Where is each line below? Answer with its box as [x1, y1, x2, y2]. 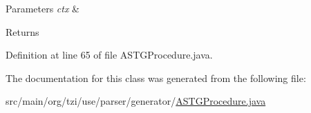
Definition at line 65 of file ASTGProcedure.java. [6, 48, 213, 62]
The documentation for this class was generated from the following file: [6, 70, 306, 85]
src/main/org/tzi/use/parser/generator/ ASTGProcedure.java [6, 94, 266, 108]
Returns [6, 24, 39, 39]
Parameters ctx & [6, 1, 80, 15]
